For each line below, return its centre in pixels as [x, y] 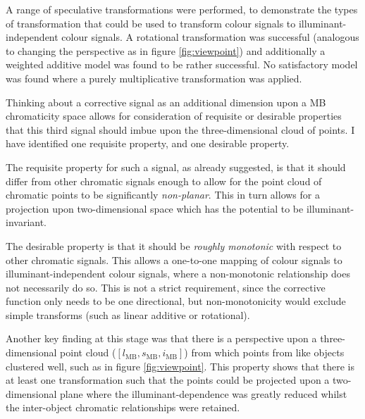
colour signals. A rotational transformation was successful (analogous [210, 37]
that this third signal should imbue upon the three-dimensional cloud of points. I [180, 129]
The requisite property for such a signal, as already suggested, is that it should [176, 167]
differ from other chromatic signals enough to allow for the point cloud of [164, 181]
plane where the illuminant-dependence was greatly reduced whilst [204, 393]
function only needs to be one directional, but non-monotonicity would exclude [176, 301]
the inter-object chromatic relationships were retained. [123, 407]
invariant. [26, 222]
